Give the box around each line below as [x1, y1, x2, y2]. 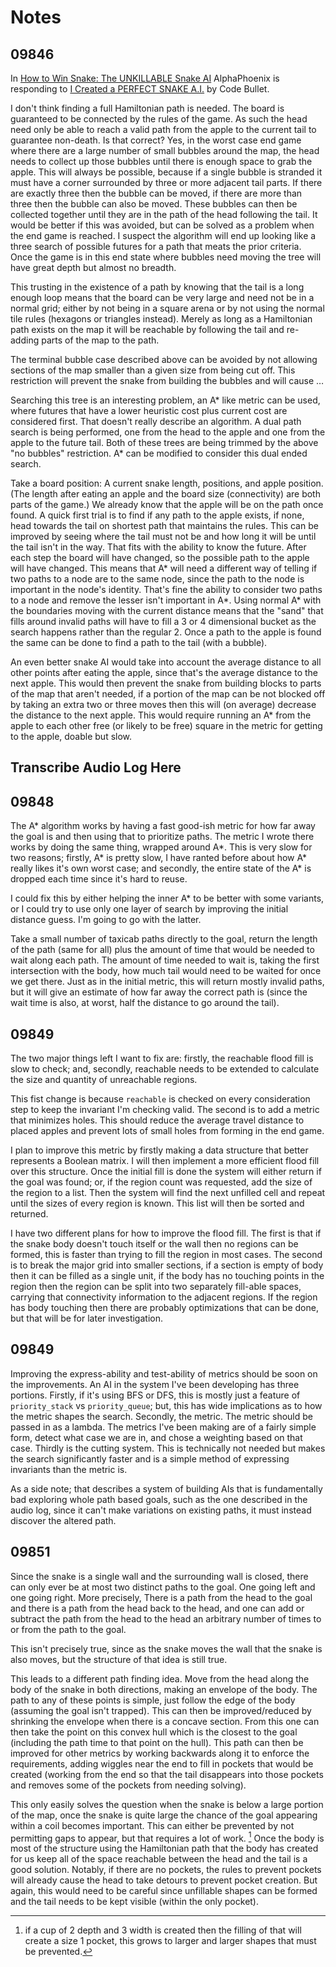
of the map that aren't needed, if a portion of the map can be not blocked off [10, 688, 326, 700]
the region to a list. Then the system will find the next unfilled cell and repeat [10, 1187, 326, 1199]
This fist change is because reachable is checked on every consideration [10, 1093, 311, 1105]
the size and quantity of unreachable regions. [10, 1074, 198, 1086]
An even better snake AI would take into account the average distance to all [10, 656, 322, 668]
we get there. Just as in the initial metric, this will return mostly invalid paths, [10, 976, 325, 988]
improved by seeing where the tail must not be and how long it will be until [10, 531, 317, 542]
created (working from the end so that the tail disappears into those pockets [10, 1768, 324, 1780]
